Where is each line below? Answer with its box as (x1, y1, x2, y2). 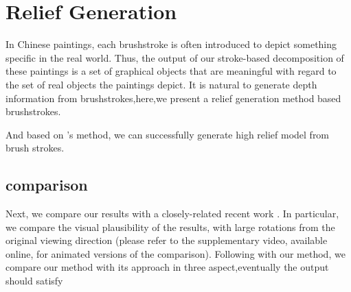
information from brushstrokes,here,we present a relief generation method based (5, 90, 341, 105)
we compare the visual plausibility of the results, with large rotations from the (5, 219, 335, 234)
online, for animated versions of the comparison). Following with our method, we (5, 246, 346, 260)
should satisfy (5, 273, 63, 288)
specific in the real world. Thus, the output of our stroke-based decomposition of (5, 50, 344, 64)
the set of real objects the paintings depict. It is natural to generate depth (5, 77, 317, 91)
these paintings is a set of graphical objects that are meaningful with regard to (5, 64, 337, 78)
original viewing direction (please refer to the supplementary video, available (5, 233, 328, 247)
